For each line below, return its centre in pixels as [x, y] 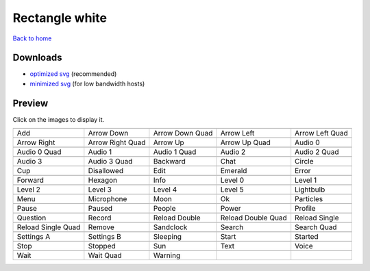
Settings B [104, 237]
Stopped [102, 246]
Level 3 [100, 190]
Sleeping [167, 237]
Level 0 [232, 180]
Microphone [108, 199]
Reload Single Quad [49, 227]
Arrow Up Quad [245, 142]
